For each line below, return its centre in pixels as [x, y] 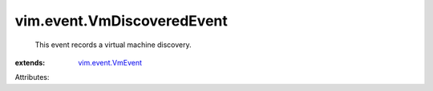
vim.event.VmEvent [110, 62]
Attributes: [32, 77]
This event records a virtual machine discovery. [113, 45]
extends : [30, 62]
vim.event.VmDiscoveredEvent [121, 21]
